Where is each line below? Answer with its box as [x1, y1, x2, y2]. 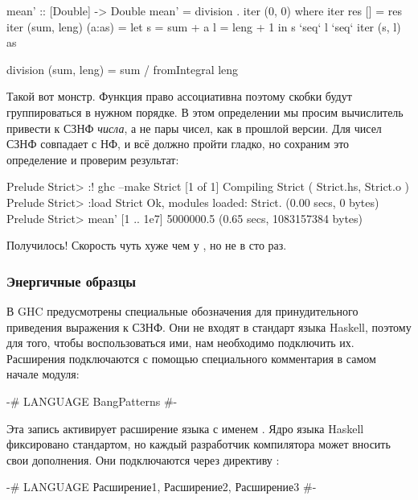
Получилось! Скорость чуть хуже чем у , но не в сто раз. [6, 237, 287, 254]
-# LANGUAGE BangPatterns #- [6, 392, 178, 409]
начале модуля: [6, 366, 80, 382]
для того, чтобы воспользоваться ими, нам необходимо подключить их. [6, 334, 354, 351]
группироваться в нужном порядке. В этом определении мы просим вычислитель [6, 103, 404, 120]
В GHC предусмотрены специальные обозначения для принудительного [6, 302, 359, 319]
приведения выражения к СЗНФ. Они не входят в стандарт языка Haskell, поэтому [6, 318, 412, 335]
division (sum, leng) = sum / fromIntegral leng [6, 60, 239, 77]
